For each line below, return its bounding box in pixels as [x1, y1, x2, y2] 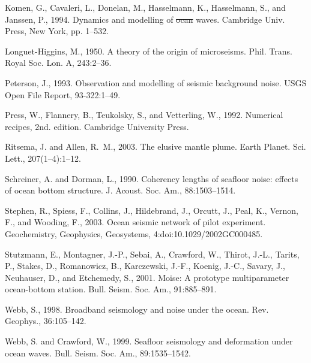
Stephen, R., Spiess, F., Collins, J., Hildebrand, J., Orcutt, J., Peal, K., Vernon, [5, 204, 298, 216]
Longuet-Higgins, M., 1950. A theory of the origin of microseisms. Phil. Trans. [5, 44, 292, 57]
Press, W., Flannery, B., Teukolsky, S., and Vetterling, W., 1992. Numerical [5, 108, 283, 121]
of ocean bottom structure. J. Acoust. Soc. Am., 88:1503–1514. [5, 184, 236, 196]
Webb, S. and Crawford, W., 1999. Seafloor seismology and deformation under [5, 335, 293, 347]
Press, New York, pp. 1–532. [5, 25, 109, 37]
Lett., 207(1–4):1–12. [5, 152, 81, 164]
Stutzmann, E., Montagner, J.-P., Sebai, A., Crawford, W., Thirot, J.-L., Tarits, [5, 247, 300, 260]
